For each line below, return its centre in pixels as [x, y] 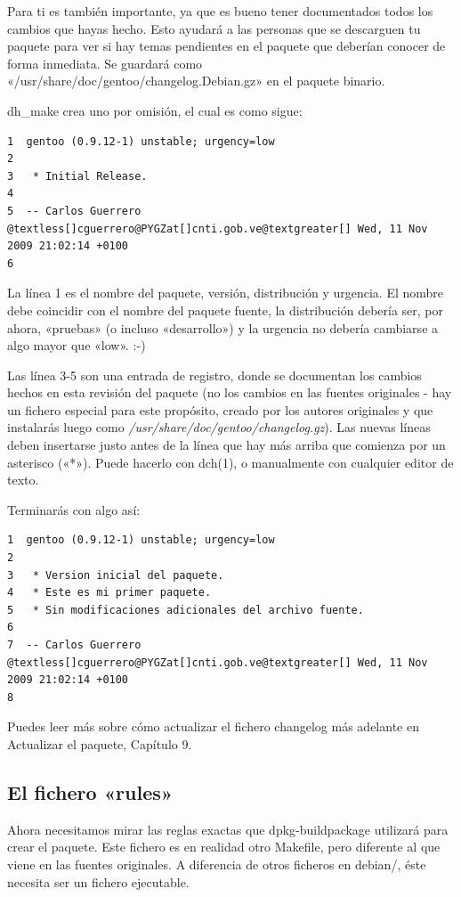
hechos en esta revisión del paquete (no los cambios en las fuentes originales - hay [230, 392]
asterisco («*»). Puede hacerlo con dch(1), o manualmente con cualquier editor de [230, 462]
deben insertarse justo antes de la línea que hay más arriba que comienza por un [226, 445]
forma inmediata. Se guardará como [105, 63]
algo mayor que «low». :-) [77, 345]
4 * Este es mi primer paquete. [109, 593]
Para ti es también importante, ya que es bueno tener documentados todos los [220, 11]
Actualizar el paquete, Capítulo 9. [100, 743]
